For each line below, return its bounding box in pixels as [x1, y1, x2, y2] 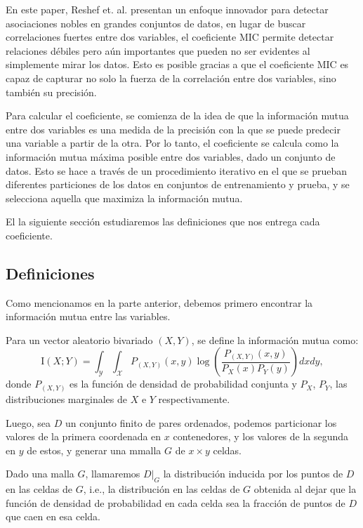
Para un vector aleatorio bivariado [6, 332, 153, 347]
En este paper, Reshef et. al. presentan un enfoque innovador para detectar [6, 2, 329, 16]
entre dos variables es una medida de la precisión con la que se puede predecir [6, 121, 341, 136]
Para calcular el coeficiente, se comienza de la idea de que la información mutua [6, 108, 349, 123]
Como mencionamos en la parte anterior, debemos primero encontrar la [6, 295, 313, 310]
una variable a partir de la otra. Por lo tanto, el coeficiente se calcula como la [6, 136, 339, 150]
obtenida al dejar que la [253, 482, 357, 496]
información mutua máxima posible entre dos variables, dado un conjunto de [6, 149, 336, 164]
